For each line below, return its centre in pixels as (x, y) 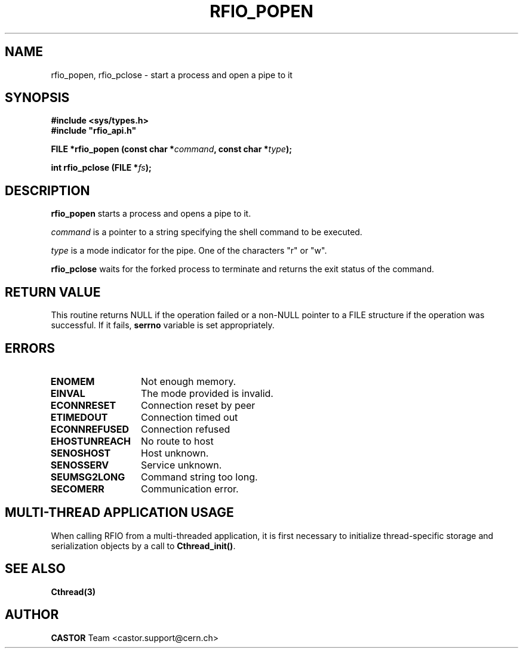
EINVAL (68, 393)
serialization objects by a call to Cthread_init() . (143, 546)
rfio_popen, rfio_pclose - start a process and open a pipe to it (172, 75)
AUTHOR (32, 615)
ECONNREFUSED (90, 429)
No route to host (177, 441)
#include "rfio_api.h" (94, 131)
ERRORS (30, 348)
